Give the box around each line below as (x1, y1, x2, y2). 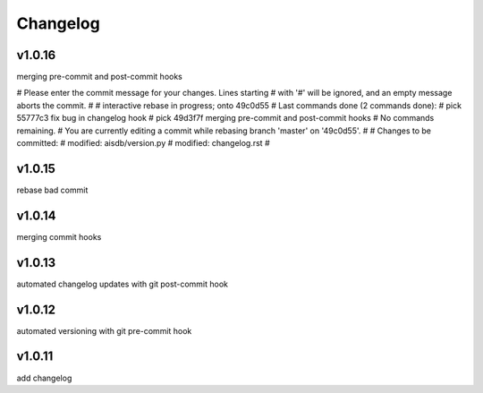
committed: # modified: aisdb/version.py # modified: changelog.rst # (16, 138, 270, 149)
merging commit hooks (16, 231, 102, 242)
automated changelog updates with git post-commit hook (16, 278, 228, 289)
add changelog (16, 372, 72, 383)
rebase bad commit (16, 184, 89, 195)
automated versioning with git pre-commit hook (16, 325, 192, 336)
